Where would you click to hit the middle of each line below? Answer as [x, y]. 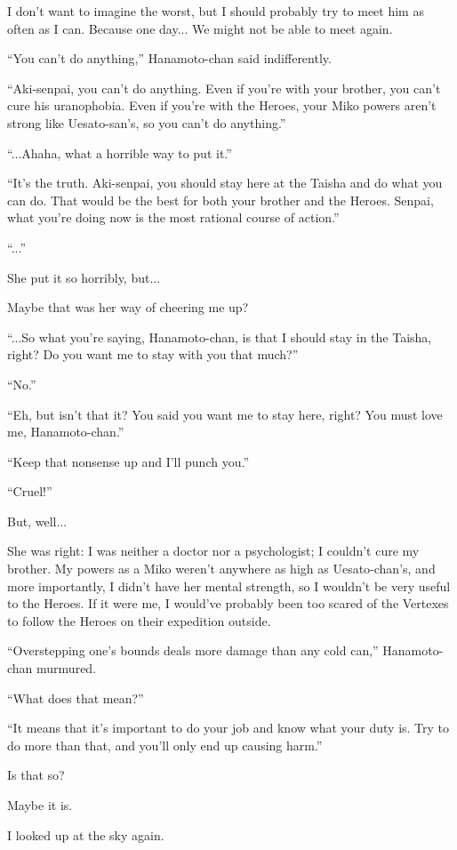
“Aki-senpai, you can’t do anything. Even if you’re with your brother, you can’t [224, 88]
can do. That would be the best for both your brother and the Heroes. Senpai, [220, 200]
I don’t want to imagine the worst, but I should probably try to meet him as [216, 11]
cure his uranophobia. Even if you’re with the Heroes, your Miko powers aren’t [222, 105]
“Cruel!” [30, 491]
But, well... [37, 521]
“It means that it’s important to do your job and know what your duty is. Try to [228, 728]
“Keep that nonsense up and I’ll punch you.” [128, 461]
